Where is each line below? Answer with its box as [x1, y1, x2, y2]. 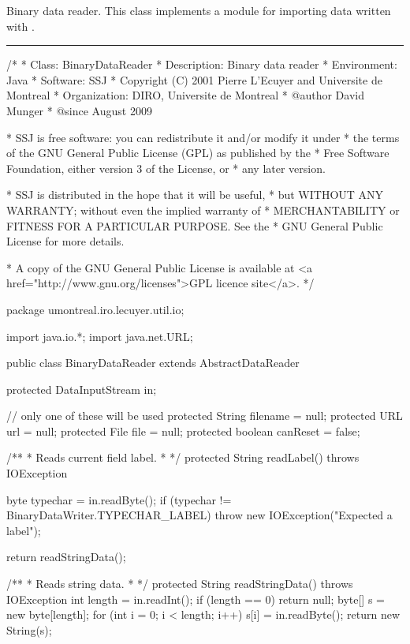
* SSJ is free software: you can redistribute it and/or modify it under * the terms [6, 129, 400, 145]
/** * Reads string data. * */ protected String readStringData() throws [6, 575, 353, 592]
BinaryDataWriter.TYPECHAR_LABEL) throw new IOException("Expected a [6, 507, 393, 523]
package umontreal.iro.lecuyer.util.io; [6, 301, 184, 317]
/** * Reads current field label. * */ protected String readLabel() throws [6, 449, 360, 466]
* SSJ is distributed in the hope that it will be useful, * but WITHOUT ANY [6, 186, 384, 203]
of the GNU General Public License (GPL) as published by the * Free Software [6, 144, 389, 161]
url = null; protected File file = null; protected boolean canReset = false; [6, 422, 360, 439]
